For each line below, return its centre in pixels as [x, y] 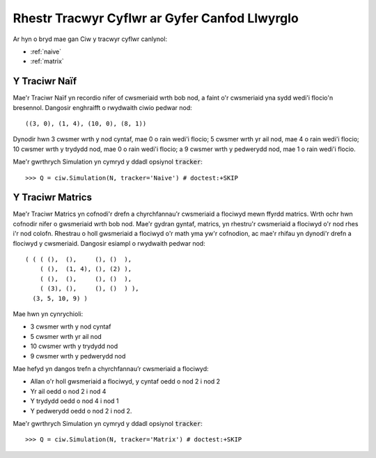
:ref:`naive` [46, 52]
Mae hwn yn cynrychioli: [48, 314]
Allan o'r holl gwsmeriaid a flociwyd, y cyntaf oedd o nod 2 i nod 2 [125, 381]
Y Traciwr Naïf [45, 81]
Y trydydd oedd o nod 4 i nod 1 [75, 401]
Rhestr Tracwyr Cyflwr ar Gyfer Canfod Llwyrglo [156, 18]
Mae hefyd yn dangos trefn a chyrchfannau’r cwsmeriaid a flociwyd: [111, 368]
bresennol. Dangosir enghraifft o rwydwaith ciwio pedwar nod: [103, 107]
